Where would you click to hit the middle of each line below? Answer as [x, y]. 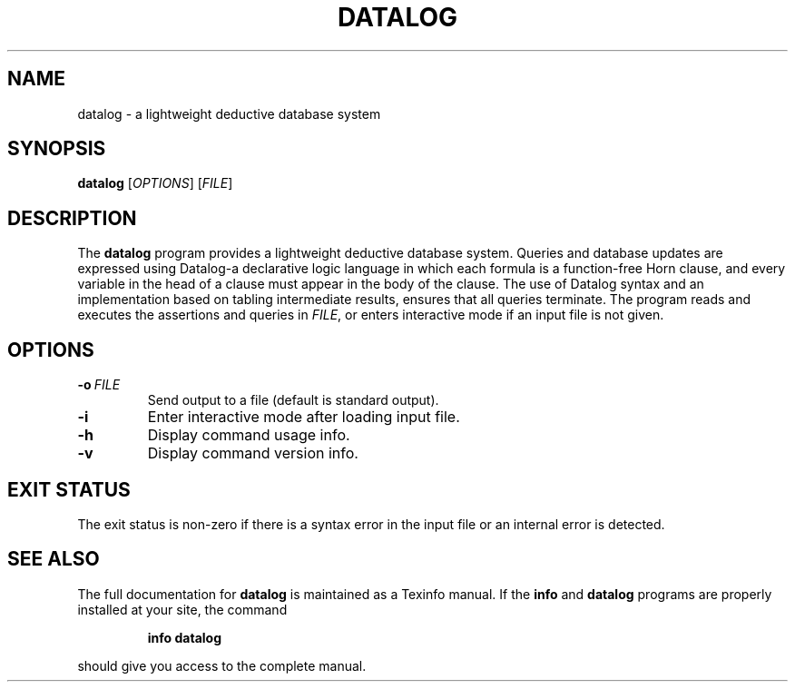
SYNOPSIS [57, 149]
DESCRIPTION [72, 218]
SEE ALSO [54, 559]
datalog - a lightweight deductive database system [229, 113]
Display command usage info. [249, 435]
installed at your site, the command [182, 609]
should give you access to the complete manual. [222, 665]
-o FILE [99, 385]
